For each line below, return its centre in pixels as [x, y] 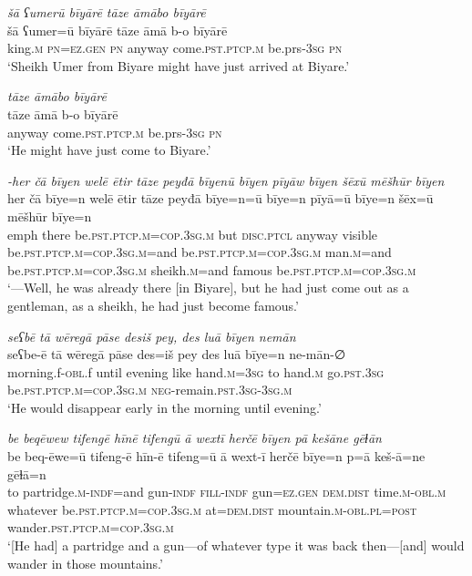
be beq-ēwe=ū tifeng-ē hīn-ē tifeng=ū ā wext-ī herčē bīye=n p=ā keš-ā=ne [216, 456]
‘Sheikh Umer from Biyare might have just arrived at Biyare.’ [179, 65]
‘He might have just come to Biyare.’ [109, 150]
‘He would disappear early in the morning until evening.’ [164, 407]
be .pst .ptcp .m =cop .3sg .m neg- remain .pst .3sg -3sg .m [150, 390]
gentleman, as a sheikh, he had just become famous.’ [153, 305]
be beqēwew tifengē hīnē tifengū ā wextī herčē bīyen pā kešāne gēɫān [195, 438]
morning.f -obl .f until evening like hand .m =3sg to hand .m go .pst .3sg [196, 371]
